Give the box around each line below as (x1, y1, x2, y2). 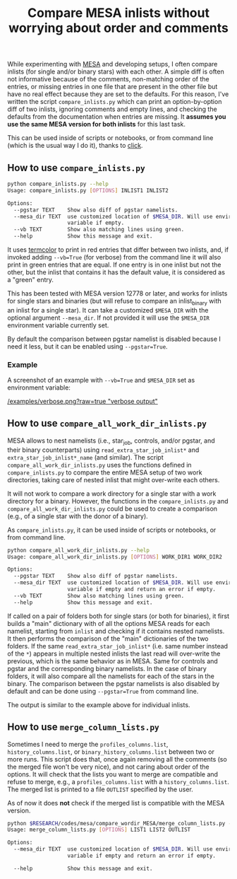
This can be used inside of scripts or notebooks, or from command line (7, 134, 214, 142)
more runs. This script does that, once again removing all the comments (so (7, 755, 227, 763)
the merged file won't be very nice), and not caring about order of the (7, 762, 209, 771)
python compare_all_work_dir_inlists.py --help (7, 547, 150, 554)
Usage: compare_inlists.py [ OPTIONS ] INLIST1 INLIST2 (7, 187, 169, 194)
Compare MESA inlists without (27, 5, 210, 21)
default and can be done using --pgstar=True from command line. (7, 687, 199, 695)
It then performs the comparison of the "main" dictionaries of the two (7, 634, 209, 643)
